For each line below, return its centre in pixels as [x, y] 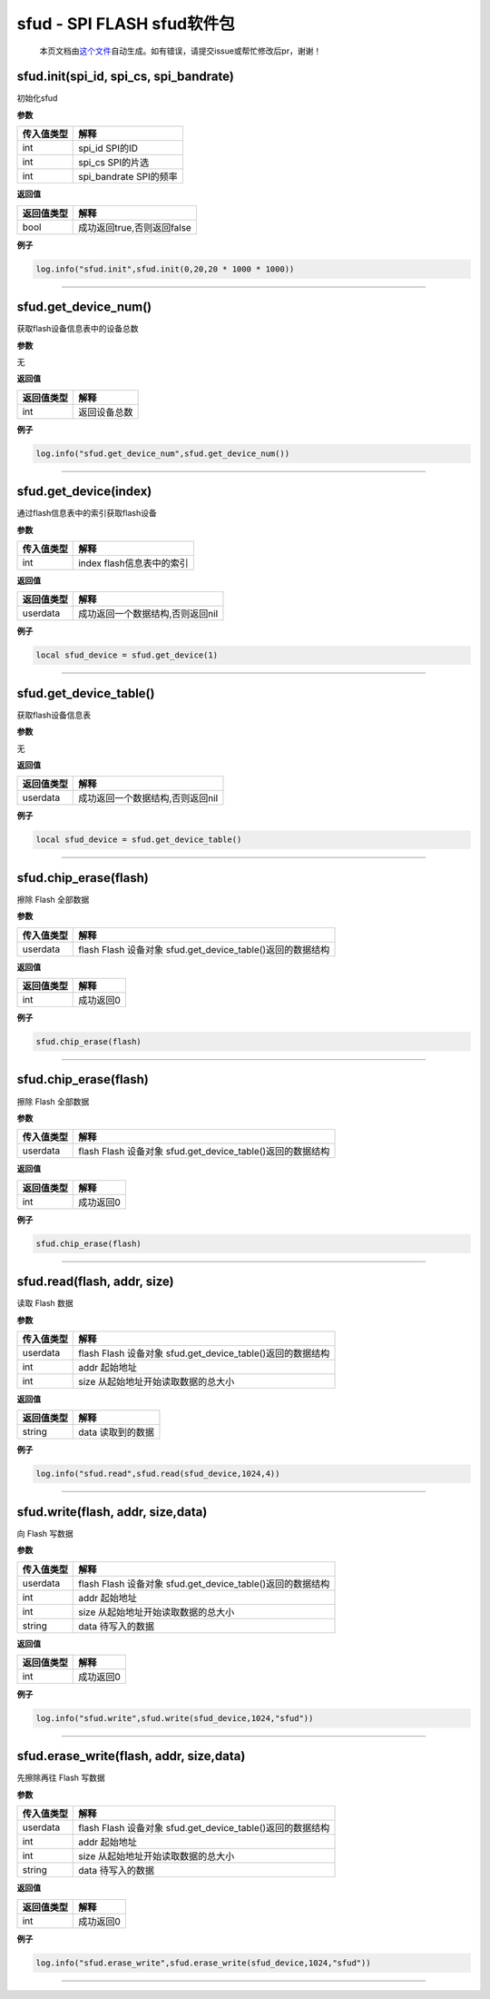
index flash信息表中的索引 [134, 563]
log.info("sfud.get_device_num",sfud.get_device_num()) [163, 453]
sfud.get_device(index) [84, 492]
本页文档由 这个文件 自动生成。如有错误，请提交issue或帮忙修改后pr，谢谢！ [181, 51]
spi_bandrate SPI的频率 [128, 177]
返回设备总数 [106, 411]
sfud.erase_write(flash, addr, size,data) [131, 1756]
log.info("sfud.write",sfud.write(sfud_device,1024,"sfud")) [175, 1718]
